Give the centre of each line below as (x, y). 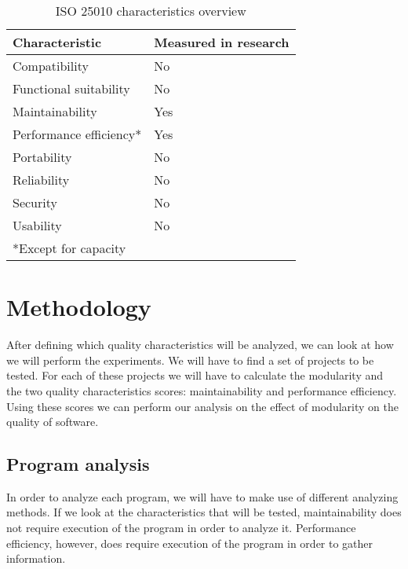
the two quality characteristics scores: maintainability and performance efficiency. (202, 390)
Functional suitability (71, 88)
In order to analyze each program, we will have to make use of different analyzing (202, 496)
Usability (37, 225)
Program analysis (78, 464)
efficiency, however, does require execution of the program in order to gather (190, 543)
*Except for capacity (69, 248)
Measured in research (222, 42)
